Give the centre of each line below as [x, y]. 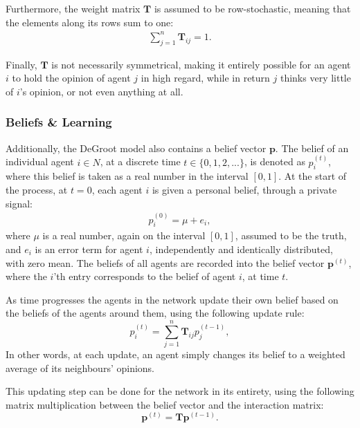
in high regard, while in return [205, 78]
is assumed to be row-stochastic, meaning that [252, 8]
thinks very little [315, 78]
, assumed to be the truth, [291, 235]
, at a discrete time [140, 161]
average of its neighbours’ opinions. [80, 367]
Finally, [21, 64]
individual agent [40, 161]
